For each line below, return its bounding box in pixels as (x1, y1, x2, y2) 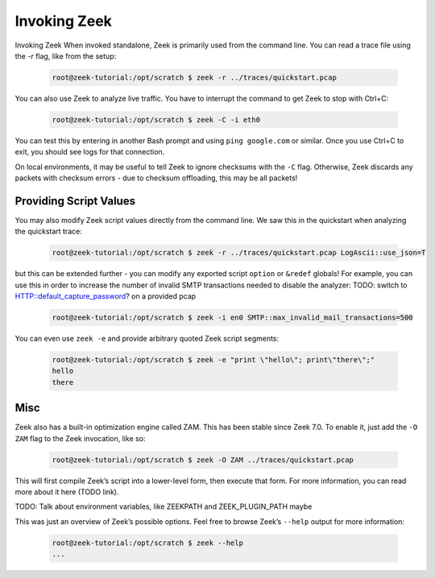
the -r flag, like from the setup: (14, 51, 117, 60)
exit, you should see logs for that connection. (14, 147, 165, 157)
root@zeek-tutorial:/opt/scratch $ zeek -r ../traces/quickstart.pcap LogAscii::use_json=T (52, 248, 426, 258)
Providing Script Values (14, 194, 136, 208)
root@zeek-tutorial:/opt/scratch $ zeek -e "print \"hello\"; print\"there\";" (52, 355, 375, 365)
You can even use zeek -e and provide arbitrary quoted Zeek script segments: (14, 334, 280, 344)
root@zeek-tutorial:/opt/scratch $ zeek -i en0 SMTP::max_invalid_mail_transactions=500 (52, 313, 414, 322)
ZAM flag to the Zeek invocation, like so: (14, 433, 146, 443)
